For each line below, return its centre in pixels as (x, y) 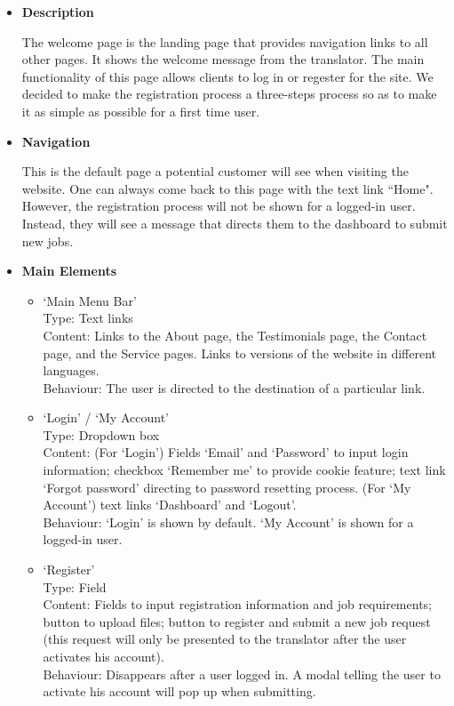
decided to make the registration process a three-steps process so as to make (229, 94)
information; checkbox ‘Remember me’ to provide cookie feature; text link (244, 470)
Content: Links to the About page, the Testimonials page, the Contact (235, 335)
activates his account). (104, 656)
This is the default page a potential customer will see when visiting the (215, 171)
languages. (71, 370)
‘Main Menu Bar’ (90, 300)
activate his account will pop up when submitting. (179, 691)
